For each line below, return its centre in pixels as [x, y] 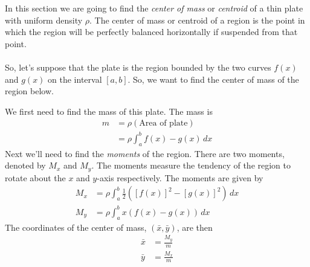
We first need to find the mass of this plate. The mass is [109, 111]
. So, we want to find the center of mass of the [213, 79]
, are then [195, 227]
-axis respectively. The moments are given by [180, 177]
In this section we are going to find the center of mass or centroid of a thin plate [154, 8]
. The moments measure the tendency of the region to [191, 165]
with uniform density [44, 20]
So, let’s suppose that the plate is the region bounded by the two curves [138, 67]
